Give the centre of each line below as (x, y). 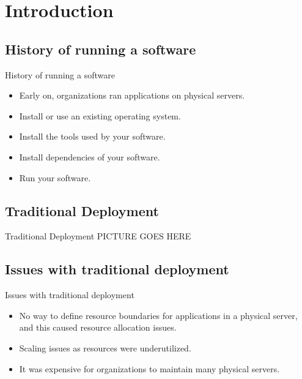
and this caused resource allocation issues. (98, 327)
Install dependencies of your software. (90, 156)
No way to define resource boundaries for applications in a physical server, (158, 315)
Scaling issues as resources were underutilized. (105, 347)
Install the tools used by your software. (92, 136)
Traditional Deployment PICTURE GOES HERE (98, 236)
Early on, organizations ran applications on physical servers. (132, 95)
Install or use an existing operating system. (100, 115)
